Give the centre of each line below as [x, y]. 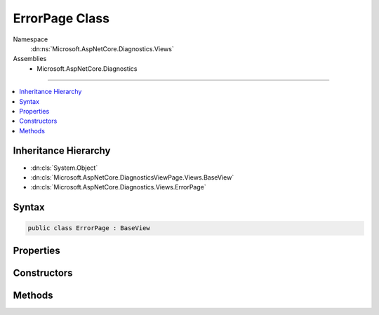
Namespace [31, 39]
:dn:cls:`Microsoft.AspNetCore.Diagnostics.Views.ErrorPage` [118, 187]
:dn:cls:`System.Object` [64, 168]
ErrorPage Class [61, 18]
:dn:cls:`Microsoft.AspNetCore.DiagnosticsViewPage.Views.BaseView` [132, 177]
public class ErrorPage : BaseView [89, 228]
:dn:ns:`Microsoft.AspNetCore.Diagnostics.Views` [102, 48]
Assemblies [30, 59]
